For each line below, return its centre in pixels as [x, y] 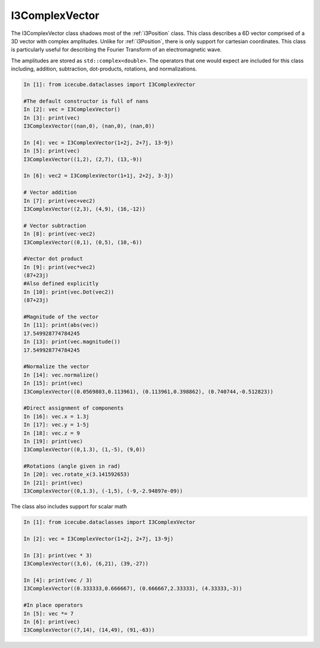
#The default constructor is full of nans [86, 101]
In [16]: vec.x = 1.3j [56, 416]
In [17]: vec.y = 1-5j [56, 425]
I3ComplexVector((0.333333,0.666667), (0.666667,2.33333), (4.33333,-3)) [133, 589]
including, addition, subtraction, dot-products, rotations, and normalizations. [104, 69]
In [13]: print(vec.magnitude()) [72, 342]
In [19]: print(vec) [53, 441]
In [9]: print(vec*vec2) [60, 267]
